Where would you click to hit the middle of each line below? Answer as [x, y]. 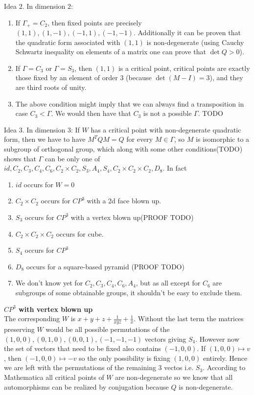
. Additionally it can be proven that [187, 33]
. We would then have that [91, 113]
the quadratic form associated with [68, 42]
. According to [224, 367]
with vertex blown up [56, 309]
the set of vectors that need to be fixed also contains [82, 348]
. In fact [175, 168]
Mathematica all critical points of [54, 377]
